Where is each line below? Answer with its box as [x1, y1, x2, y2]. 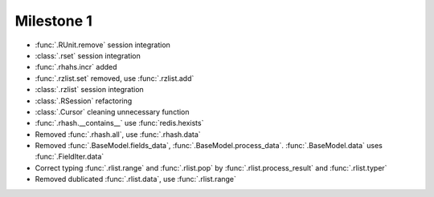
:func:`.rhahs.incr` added [35, 62, 117, 72]
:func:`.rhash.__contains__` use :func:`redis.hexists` [35, 119, 204, 128]
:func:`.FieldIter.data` [35, 152, 104, 162]
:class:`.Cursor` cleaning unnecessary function [35, 107, 190, 116]
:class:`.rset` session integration [35, 50, 141, 60]
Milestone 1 [14, 12, 92, 30]
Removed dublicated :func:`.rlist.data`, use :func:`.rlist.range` [35, 175, 237, 184]
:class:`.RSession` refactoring [35, 96, 133, 106]
